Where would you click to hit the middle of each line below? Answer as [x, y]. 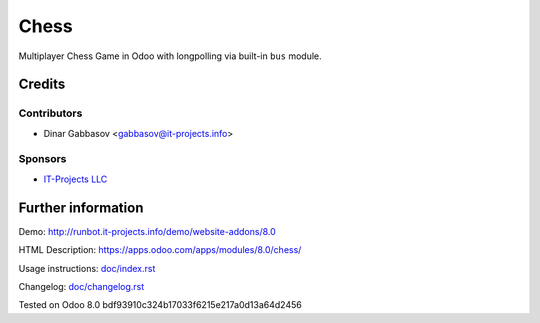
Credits [42, 84]
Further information [81, 207]
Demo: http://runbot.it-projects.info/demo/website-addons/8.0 [147, 231]
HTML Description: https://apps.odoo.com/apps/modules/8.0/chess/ [160, 250]
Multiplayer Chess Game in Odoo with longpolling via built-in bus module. [170, 56]
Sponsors [42, 159]
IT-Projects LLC [75, 179]
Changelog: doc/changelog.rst [81, 286]
